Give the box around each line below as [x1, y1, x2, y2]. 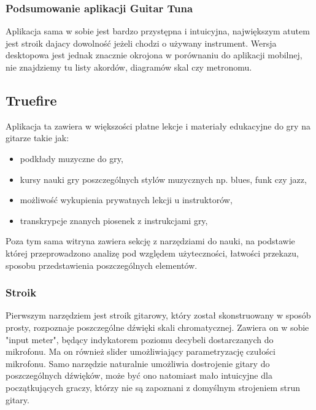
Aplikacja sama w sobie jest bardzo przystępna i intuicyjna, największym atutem [6, 25, 310, 37]
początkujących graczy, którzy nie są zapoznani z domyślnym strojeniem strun [6, 381, 300, 393]
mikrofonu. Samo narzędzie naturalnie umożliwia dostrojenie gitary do [6, 357, 270, 369]
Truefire [6, 90, 57, 109]
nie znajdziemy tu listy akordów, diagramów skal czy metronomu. [6, 61, 252, 73]
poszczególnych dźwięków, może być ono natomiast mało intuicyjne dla [6, 369, 272, 382]
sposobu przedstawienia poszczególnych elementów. [6, 258, 198, 271]
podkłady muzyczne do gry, [20, 152, 123, 164]
